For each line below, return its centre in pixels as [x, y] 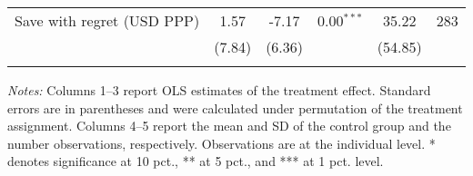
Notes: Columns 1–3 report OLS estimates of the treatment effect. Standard [219, 90]
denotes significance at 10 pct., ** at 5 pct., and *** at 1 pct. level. [196, 161]
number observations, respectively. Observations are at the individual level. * [221, 143]
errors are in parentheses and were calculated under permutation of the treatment [235, 108]
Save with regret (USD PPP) [107, 20]
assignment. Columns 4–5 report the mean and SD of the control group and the [229, 126]
